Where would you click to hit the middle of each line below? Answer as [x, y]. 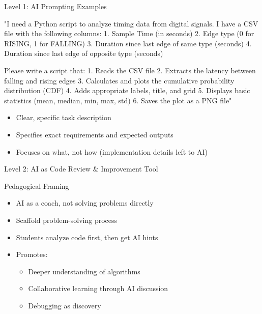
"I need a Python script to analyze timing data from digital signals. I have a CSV [131, 23]
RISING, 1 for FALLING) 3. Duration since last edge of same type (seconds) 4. [128, 43]
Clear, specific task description [64, 117]
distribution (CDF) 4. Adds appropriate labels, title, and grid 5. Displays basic [127, 90]
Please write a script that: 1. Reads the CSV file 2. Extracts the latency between [130, 70]
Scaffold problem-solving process [67, 220]
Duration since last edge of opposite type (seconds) [84, 53]
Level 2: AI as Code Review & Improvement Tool [81, 169]
